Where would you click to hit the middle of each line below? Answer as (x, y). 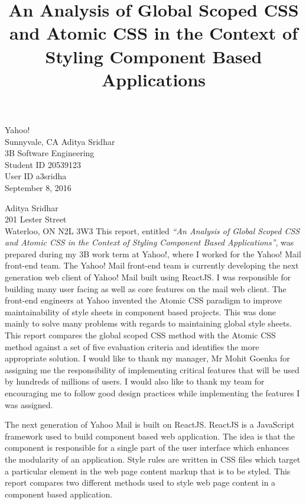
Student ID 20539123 (43, 164)
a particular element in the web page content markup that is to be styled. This (148, 471)
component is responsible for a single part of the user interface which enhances (147, 448)
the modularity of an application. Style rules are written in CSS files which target (153, 459)
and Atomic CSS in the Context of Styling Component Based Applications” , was (149, 242)
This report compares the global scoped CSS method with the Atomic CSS (140, 335)
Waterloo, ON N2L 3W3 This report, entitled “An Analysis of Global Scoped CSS (152, 230)
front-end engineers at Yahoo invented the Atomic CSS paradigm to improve (144, 300)
